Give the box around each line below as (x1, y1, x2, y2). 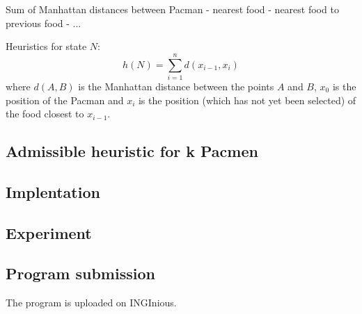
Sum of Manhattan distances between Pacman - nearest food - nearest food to (6, 2, 339, 16)
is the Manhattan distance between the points (78, 78, 274, 93)
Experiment (6, 222, 92, 243)
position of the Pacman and (6, 92, 124, 107)
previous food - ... (6, 15, 81, 30)
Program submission (6, 263, 155, 284)
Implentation (6, 181, 100, 202)
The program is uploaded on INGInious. (6, 295, 177, 310)
